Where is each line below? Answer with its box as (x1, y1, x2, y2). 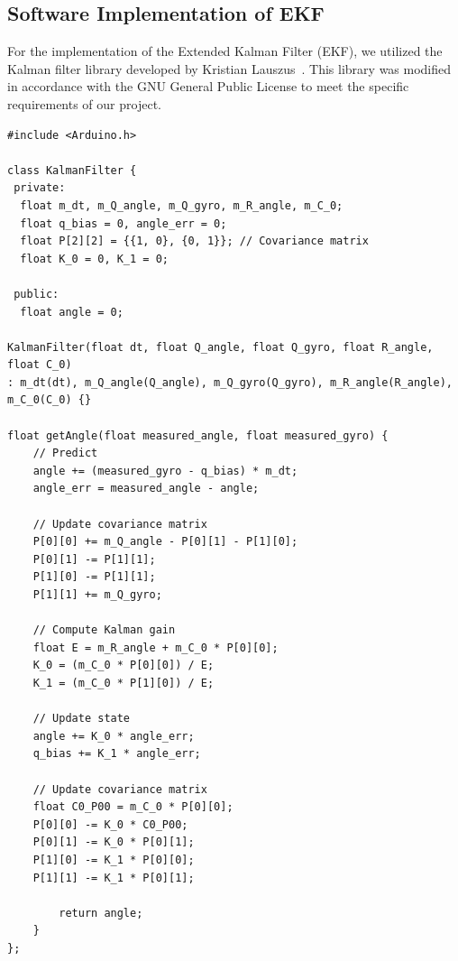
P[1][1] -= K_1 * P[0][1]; (32, 871, 195, 884)
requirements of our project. (7, 94, 161, 113)
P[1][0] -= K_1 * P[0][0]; (32, 853, 195, 866)
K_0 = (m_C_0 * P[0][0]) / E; (32, 659, 215, 672)
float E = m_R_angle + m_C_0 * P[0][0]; (32, 641, 279, 654)
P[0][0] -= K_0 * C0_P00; (32, 818, 188, 831)
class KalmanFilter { (7, 163, 137, 177)
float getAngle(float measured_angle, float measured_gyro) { (7, 429, 389, 442)
